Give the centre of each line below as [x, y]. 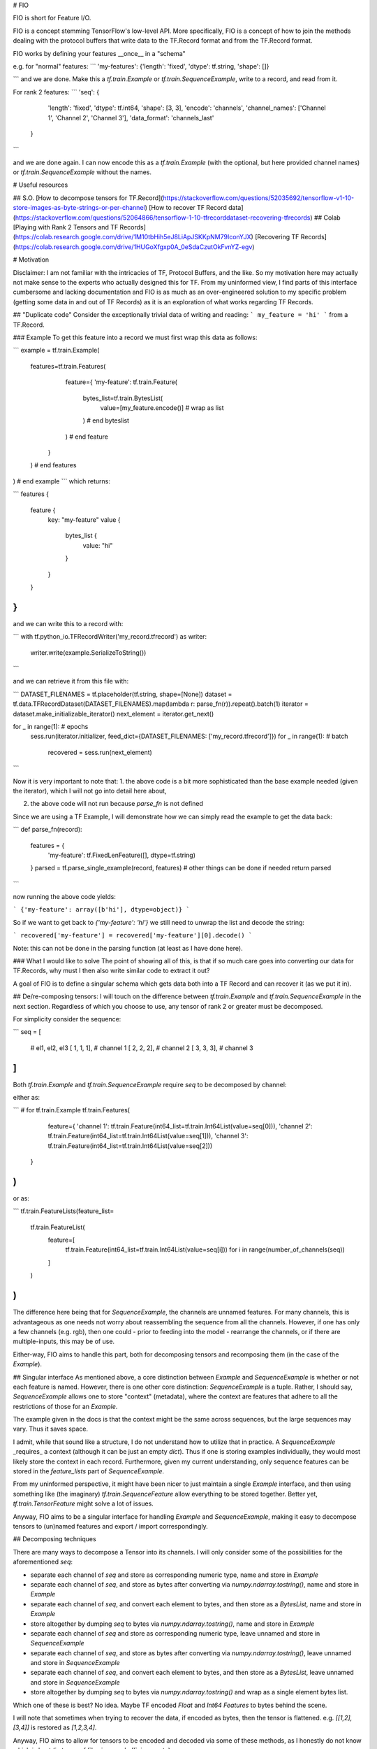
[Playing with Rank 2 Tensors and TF [66, 227]
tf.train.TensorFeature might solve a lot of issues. [83, 1503]
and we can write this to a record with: [68, 623]
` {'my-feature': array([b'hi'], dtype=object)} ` [101, 910]
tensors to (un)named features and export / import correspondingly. [111, 1526]
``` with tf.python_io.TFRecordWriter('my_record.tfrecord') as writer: [110, 637]
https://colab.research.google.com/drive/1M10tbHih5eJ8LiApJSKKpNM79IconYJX [133, 237]
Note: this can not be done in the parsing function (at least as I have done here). [128, 948]
